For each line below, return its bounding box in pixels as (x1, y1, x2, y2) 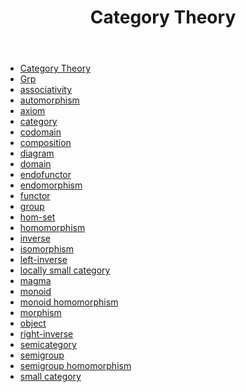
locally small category (19, 264, 111, 276)
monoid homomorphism (19, 296, 119, 308)
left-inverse (19, 254, 68, 266)
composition (19, 137, 72, 149)
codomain (19, 126, 62, 138)
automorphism (19, 94, 80, 106)
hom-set (19, 211, 56, 223)
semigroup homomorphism (19, 360, 132, 372)
